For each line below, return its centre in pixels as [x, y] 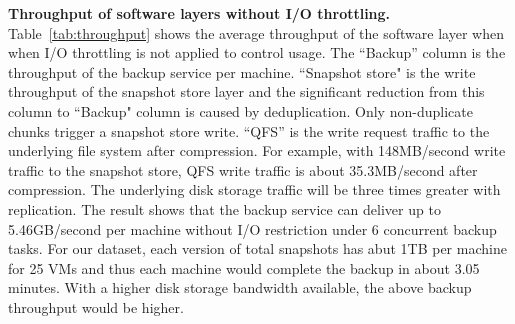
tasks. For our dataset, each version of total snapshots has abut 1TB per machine [257, 248]
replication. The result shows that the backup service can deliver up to [224, 208]
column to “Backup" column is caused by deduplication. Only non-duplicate [240, 110]
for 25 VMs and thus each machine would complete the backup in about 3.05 [244, 267]
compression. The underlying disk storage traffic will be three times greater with [254, 189]
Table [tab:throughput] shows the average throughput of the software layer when [256, 32]
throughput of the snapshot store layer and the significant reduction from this [246, 91]
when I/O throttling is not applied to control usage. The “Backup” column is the [257, 52]
